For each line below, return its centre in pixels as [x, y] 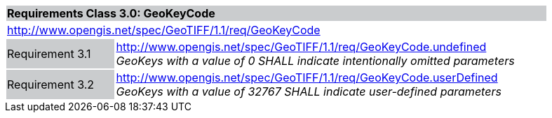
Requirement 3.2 [51, 84]
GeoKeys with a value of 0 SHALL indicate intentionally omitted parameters [315, 61]
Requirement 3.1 [49, 54]
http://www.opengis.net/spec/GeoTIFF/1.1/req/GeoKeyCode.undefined [301, 47]
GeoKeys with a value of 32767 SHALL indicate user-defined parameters [309, 91]
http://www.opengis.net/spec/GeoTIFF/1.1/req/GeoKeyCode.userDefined [307, 78]
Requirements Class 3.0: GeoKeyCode [111, 13]
